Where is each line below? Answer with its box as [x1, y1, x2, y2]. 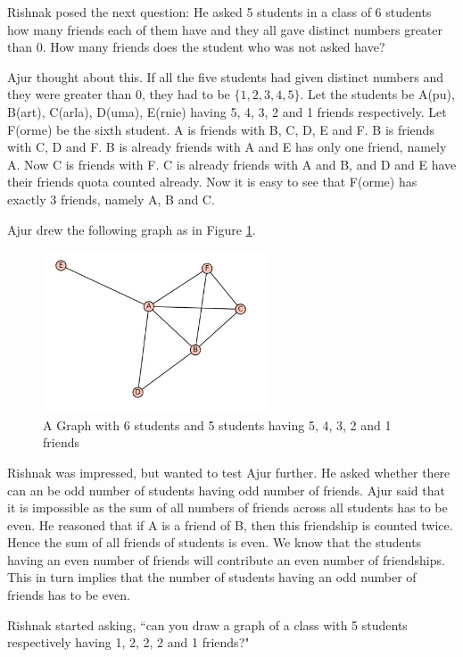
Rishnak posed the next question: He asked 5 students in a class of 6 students [7, 3, 432, 21]
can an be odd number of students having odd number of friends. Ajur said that [7, 480, 445, 499]
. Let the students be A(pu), [300, 85, 455, 104]
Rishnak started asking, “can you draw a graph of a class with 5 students [7, 615, 408, 634]
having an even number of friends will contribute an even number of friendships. [7, 550, 445, 569]
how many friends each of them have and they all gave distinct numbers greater [7, 20, 443, 38]
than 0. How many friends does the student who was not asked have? [7, 37, 385, 56]
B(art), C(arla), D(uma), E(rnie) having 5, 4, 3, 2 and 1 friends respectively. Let [7, 102, 447, 121]
